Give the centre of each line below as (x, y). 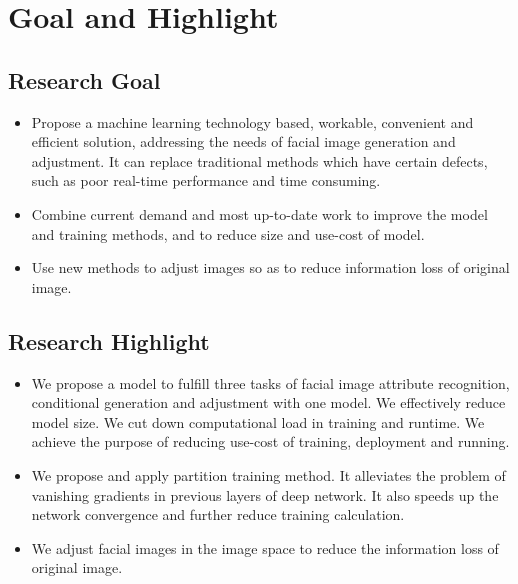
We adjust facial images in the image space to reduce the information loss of (265, 547)
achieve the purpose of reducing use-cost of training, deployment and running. (270, 441)
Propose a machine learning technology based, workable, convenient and (252, 121)
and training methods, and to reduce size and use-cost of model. (228, 233)
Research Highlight (109, 340)
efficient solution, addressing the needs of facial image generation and (243, 141)
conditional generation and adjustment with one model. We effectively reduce (268, 402)
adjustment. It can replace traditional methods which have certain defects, (259, 160)
